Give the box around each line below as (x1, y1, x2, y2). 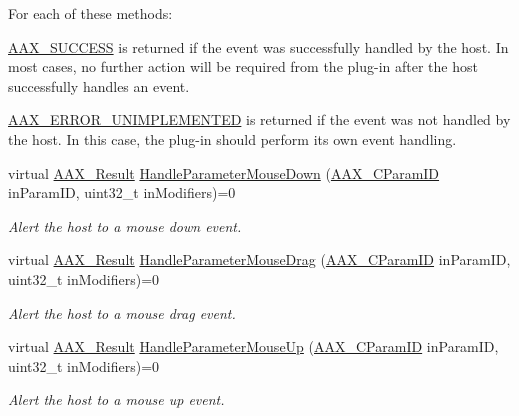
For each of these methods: (8, 3, 173, 23)
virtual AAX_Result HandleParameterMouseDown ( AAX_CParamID (8, 162, 440, 183)
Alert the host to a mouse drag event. (8, 302, 236, 323)
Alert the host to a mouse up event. (8, 389, 225, 410)
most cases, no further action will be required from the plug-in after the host (8, 56, 478, 77)
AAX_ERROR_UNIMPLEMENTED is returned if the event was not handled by (8, 109, 511, 130)
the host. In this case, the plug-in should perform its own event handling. (8, 128, 457, 149)
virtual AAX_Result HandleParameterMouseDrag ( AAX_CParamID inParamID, (8, 249, 511, 270)
